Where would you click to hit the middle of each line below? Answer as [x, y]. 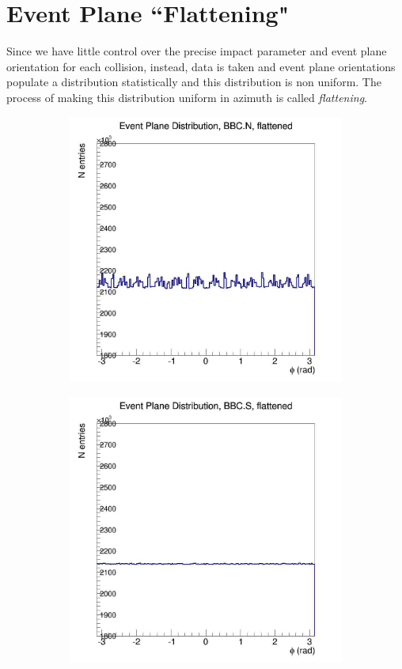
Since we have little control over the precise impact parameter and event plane [197, 51]
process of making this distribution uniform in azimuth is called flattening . [187, 97]
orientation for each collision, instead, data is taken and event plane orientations [201, 66]
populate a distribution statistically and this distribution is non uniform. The [194, 82]
